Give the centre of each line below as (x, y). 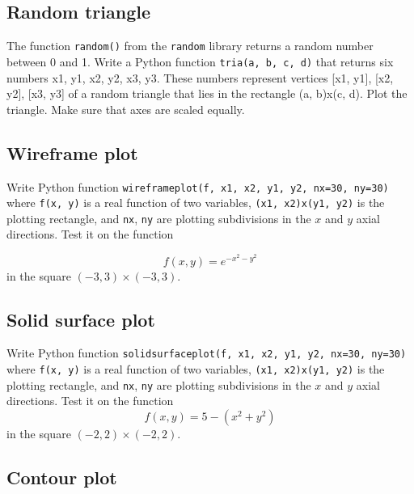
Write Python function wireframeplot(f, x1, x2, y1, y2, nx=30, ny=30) (198, 186)
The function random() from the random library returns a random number (190, 46)
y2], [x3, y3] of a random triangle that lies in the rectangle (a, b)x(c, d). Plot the (207, 93)
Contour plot (62, 477)
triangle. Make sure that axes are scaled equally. (126, 109)
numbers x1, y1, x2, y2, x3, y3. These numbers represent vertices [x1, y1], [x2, (200, 77)
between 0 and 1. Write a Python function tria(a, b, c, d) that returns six (200, 61)
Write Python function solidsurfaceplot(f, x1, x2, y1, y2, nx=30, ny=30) (207, 353)
